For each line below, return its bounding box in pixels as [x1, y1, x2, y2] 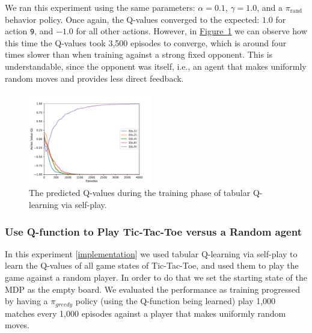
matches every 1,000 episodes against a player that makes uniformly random [5, 307, 286, 319]
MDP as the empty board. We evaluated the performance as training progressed [5, 283, 300, 295]
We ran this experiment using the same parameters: [5, 1, 195, 13]
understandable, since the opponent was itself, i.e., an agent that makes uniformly [5, 60, 307, 73]
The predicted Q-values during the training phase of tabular [29, 186, 251, 199]
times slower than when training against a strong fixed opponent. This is [5, 48, 273, 61]
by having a [5, 295, 48, 307]
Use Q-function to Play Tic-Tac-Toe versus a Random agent [5, 224, 302, 239]
